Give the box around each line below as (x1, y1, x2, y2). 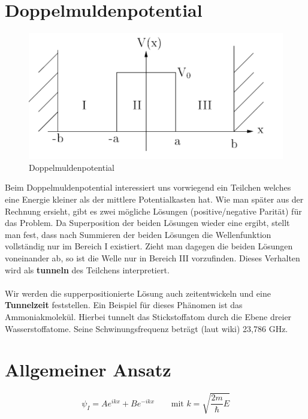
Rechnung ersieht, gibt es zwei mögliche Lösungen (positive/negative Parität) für (5, 204, 302, 217)
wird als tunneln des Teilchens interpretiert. (5, 263, 170, 276)
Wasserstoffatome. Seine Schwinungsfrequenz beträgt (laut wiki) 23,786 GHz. (5, 322, 288, 334)
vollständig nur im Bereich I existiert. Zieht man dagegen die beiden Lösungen (5, 240, 293, 252)
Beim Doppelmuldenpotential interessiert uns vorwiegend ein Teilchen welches (5, 181, 291, 194)
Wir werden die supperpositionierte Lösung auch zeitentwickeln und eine (5, 287, 271, 299)
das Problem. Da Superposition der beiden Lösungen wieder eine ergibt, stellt (5, 216, 290, 229)
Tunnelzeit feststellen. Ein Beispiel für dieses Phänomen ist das (5, 299, 243, 311)
